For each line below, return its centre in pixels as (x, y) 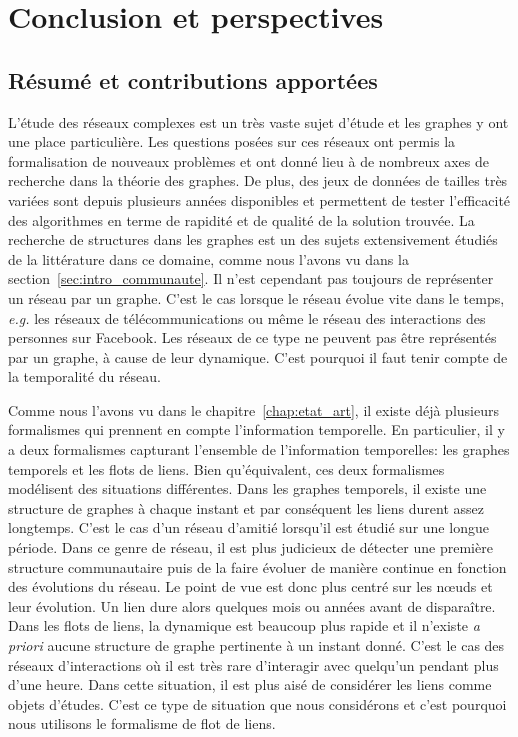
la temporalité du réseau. (84, 376)
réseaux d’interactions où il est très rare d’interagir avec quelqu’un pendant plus (253, 664)
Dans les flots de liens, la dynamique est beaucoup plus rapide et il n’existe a (244, 625)
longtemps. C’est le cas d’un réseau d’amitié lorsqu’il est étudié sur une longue (248, 527)
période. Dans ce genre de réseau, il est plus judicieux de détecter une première (250, 547)
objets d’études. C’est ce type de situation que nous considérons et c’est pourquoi (257, 703)
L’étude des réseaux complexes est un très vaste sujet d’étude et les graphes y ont (258, 121)
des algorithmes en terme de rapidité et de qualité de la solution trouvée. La (241, 219)
